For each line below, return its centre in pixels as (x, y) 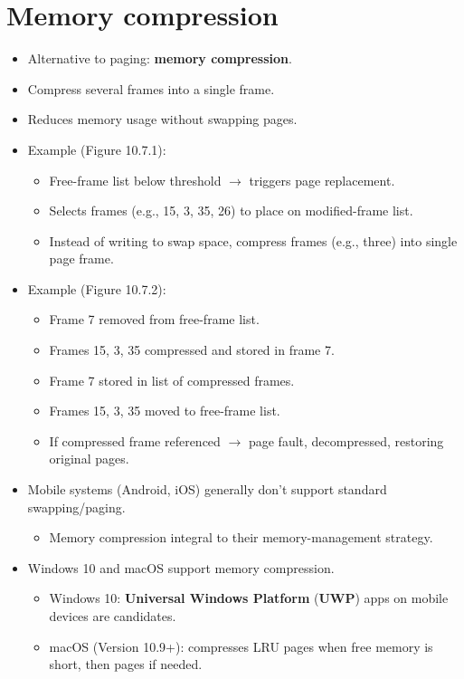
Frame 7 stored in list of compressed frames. (172, 380)
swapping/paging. (76, 507)
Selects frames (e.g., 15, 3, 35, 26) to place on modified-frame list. (231, 210)
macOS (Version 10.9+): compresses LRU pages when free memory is (241, 646)
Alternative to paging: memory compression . (160, 58)
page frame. (81, 258)
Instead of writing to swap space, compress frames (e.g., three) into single (253, 240)
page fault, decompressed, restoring (346, 440)
